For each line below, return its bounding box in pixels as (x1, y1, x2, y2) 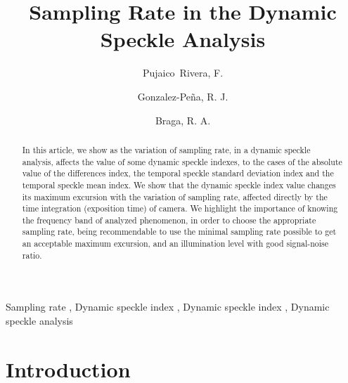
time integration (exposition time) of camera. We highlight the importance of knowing (22, 202, 338, 214)
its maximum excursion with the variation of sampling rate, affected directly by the (22, 190, 328, 202)
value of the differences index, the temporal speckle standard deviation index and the (22, 167, 334, 179)
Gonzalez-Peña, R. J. (137, 89, 228, 103)
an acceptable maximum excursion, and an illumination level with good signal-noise (22, 238, 329, 249)
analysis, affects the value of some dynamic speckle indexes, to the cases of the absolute (22, 155, 342, 167)
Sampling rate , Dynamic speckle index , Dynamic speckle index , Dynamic (6, 299, 330, 314)
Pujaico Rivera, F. (142, 65, 224, 80)
